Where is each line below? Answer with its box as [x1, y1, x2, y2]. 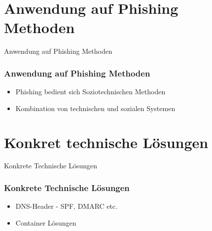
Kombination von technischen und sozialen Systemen [15, 103, 176, 113]
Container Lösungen [15, 217, 76, 228]
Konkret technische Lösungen [4, 132, 209, 152]
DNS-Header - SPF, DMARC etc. [15, 201, 118, 211]
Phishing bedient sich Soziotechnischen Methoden [15, 86, 166, 97]
